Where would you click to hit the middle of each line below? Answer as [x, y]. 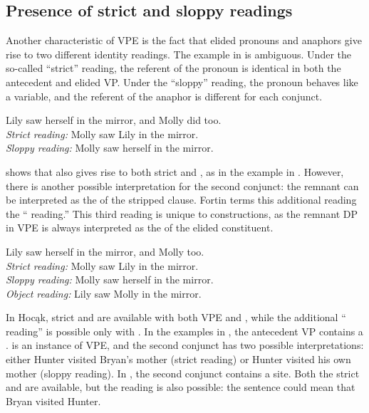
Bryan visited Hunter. [53, 401]
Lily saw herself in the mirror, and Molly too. [105, 251]
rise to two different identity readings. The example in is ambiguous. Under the [179, 54]
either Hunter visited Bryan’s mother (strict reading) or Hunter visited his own [178, 359]
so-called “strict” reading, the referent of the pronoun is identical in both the [173, 68]
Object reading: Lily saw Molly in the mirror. [104, 293]
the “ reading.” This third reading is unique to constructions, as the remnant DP [182, 213]
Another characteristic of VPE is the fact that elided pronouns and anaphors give [184, 40]
